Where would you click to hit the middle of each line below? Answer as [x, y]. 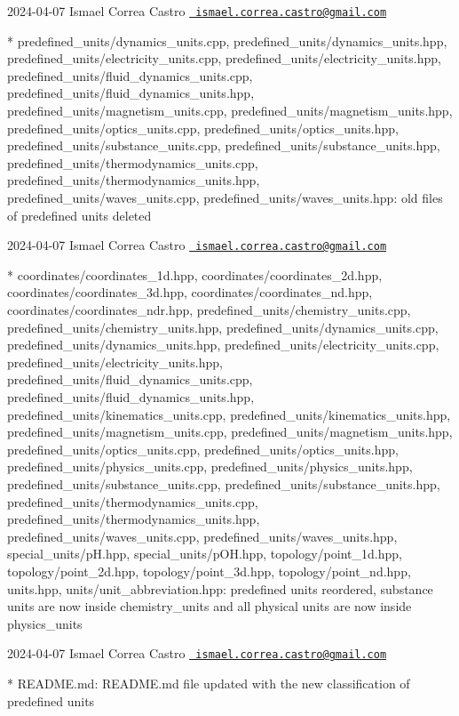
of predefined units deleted [79, 215]
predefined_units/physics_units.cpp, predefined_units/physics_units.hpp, [210, 467]
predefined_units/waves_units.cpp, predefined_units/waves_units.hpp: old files [225, 197]
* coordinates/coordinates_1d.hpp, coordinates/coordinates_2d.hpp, [195, 274]
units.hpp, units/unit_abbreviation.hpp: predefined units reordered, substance [220, 588]
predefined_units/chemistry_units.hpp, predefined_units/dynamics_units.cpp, [223, 327]
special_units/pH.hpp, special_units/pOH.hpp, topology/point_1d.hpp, [205, 554]
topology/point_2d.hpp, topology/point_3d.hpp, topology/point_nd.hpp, [209, 571]
